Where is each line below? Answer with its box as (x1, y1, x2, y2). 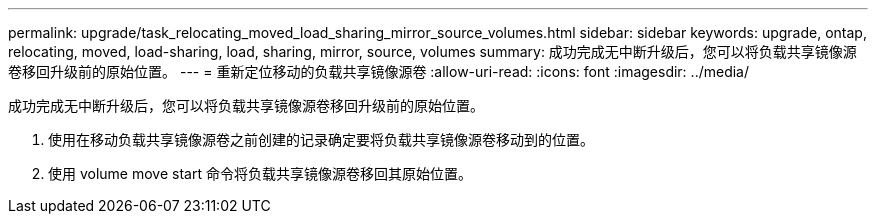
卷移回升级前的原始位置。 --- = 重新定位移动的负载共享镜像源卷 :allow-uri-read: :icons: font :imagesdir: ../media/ (8, 63, 750, 80)
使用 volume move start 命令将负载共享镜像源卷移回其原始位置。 (48, 165, 472, 182)
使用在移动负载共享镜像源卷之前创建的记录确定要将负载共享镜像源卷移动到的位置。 (48, 131, 594, 148)
